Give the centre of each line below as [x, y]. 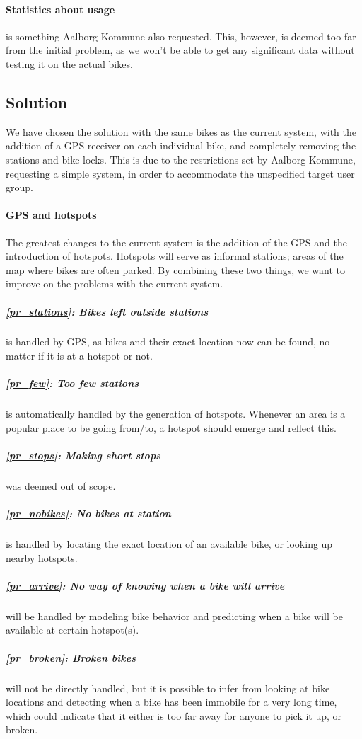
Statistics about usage [60, 9]
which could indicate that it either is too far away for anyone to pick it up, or [174, 715]
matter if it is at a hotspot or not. [79, 356]
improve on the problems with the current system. [115, 283]
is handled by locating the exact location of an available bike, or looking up [169, 544]
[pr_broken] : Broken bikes [71, 657]
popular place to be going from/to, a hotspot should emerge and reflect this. [171, 427]
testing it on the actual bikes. [69, 63]
